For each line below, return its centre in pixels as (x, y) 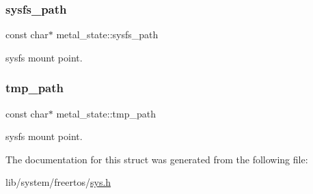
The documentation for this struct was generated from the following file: (157, 159)
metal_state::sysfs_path (107, 34)
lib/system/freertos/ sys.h (58, 182)
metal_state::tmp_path (106, 113)
